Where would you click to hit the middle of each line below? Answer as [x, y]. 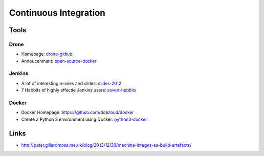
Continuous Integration [57, 13]
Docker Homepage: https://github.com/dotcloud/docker [77, 112]
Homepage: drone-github [47, 54]
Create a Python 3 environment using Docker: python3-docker [84, 119]
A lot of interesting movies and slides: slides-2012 [71, 83]
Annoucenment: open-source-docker [59, 61]
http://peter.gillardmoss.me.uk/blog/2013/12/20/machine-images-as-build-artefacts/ [106, 145]
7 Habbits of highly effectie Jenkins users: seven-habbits [79, 90]
